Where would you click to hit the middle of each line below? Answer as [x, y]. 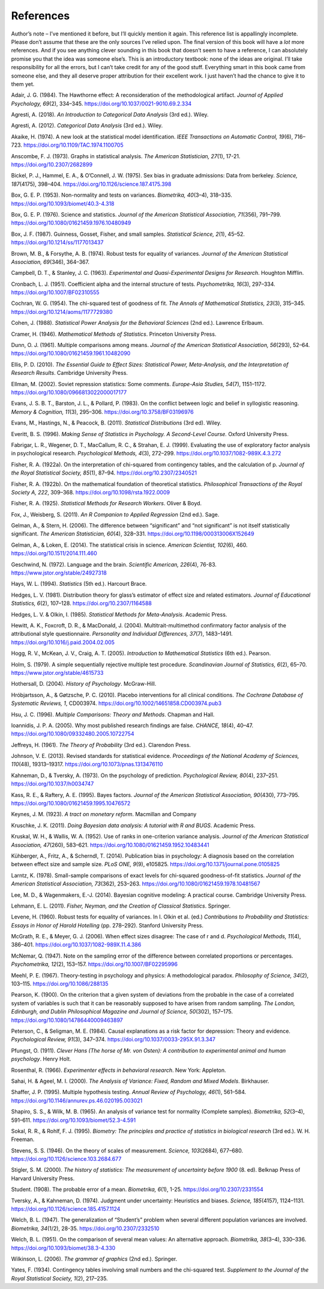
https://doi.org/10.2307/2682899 [52, 165]
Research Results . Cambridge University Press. [70, 373]
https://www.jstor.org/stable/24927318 [59, 573]
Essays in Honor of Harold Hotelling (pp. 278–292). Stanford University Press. [107, 925]
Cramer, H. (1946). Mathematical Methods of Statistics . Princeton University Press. [114, 334]
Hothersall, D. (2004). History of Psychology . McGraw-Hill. [84, 684]
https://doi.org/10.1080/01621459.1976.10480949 [71, 223]
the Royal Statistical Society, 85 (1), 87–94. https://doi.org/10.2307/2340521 [104, 473]
